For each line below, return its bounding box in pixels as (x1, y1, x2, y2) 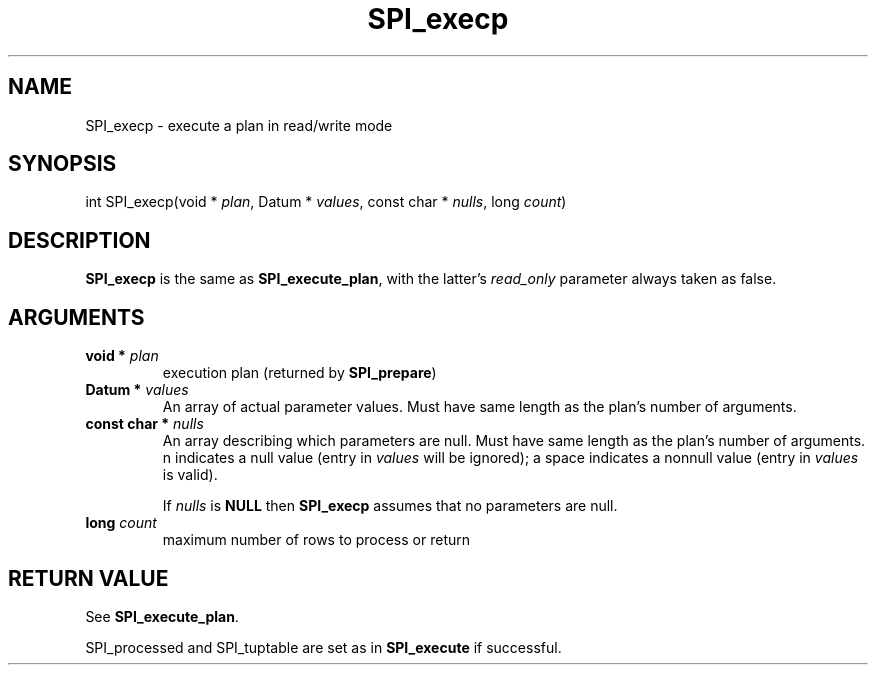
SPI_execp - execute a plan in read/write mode (85, 116, 393, 134)
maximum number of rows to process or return (162, 531, 471, 549)
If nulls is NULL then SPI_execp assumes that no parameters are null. (162, 497, 618, 515)
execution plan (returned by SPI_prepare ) (162, 364, 437, 382)
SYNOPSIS (8, 151, 117, 177)
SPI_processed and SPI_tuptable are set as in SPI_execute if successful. (85, 638, 562, 656)
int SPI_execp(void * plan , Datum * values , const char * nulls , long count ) (85, 193, 567, 211)
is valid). (162, 466, 218, 484)
